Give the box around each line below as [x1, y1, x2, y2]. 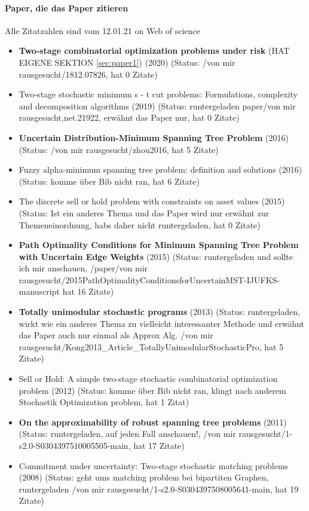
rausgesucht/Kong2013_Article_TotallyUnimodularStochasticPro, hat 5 [19, 340, 284, 353]
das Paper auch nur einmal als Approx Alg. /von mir [19, 329, 213, 341]
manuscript [19, 285, 60, 298]
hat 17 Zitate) [133, 439, 185, 452]
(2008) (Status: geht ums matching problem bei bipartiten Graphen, [19, 471, 269, 484]
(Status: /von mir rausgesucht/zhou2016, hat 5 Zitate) [19, 143, 219, 155]
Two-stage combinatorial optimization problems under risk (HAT [19, 44, 290, 57]
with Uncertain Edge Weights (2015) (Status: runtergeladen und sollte [19, 250, 293, 262]
